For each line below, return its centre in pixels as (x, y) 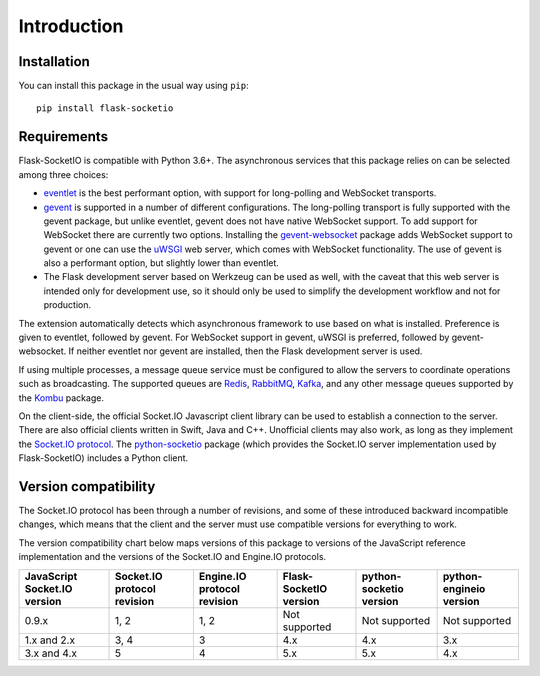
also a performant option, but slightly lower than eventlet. (161, 263)
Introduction (71, 26)
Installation (54, 61)
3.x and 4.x (50, 653)
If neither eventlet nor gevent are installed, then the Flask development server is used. (245, 351)
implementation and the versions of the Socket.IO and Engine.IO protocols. (172, 557)
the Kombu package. (61, 397)
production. (67, 305)
